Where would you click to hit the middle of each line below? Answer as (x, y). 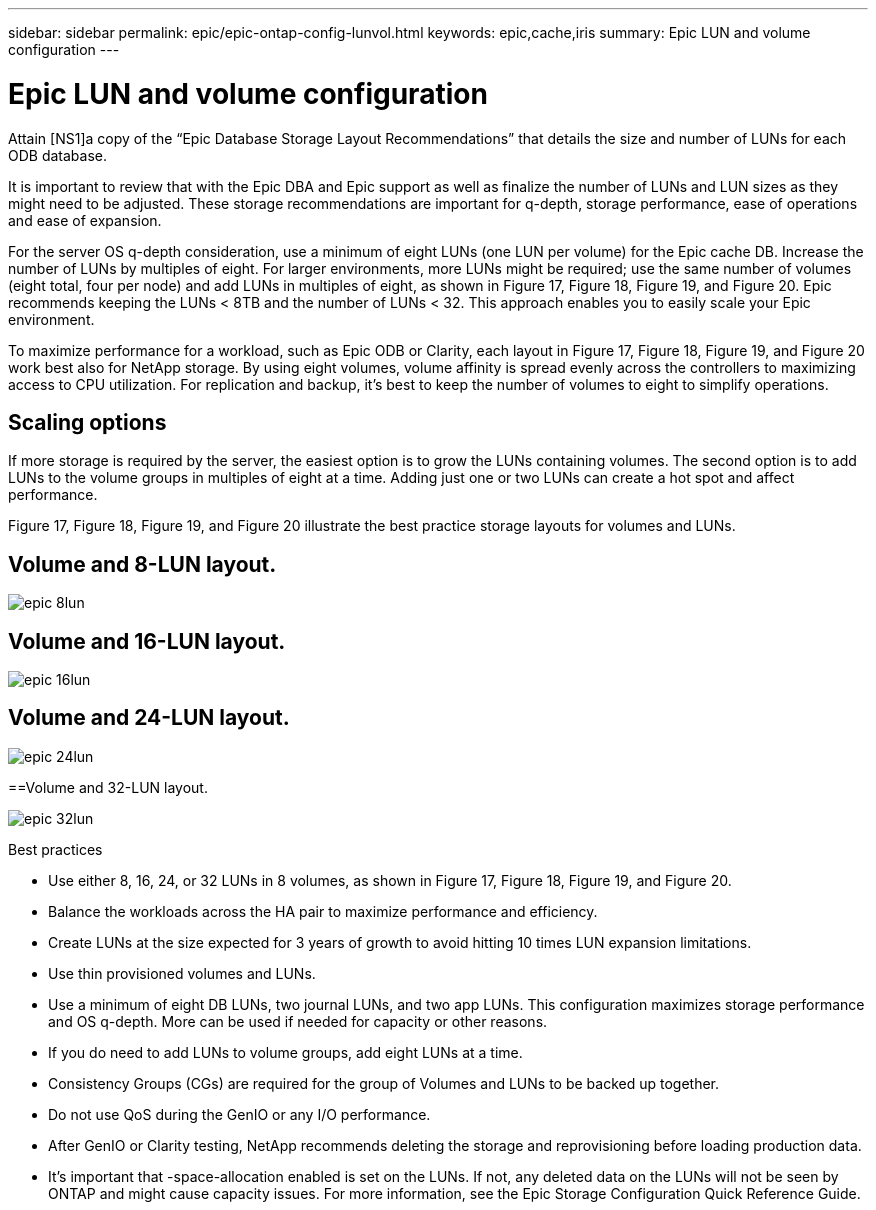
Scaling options (87, 422)
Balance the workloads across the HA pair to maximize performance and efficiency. (323, 911)
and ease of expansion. (85, 220)
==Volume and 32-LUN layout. (108, 787)
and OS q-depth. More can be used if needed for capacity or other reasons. (298, 1021)
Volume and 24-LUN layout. (149, 718)
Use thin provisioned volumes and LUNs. (182, 973)
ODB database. (58, 155)
